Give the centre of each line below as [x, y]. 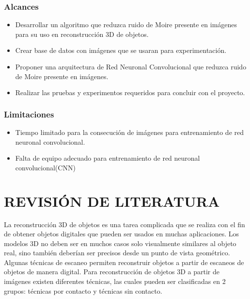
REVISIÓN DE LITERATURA [112, 201]
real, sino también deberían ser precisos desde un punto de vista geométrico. [117, 253]
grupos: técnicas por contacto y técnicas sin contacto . [83, 291]
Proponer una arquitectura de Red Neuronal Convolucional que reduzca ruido [131, 66]
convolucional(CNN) [45, 167]
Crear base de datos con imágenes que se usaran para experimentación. [121, 50]
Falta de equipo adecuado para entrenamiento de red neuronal [108, 158]
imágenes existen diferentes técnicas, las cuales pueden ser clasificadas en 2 [115, 281]
